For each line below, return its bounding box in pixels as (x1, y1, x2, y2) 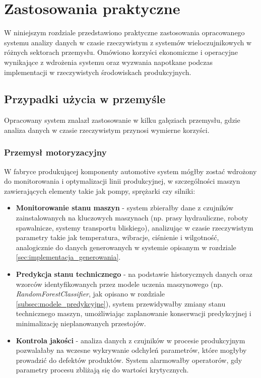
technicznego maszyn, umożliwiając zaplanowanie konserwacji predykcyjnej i (16, 308, 251, 319)
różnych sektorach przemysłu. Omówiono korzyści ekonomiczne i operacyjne (4, 47, 238, 57)
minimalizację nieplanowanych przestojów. (16, 318, 146, 329)
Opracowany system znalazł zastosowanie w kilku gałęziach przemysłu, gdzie (4, 115, 240, 125)
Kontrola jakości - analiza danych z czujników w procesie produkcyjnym (16, 335, 245, 345)
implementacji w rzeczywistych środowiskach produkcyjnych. (4, 66, 191, 77)
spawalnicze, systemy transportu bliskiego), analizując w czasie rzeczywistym (16, 222, 253, 233)
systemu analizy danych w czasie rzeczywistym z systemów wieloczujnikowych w (4, 37, 252, 47)
